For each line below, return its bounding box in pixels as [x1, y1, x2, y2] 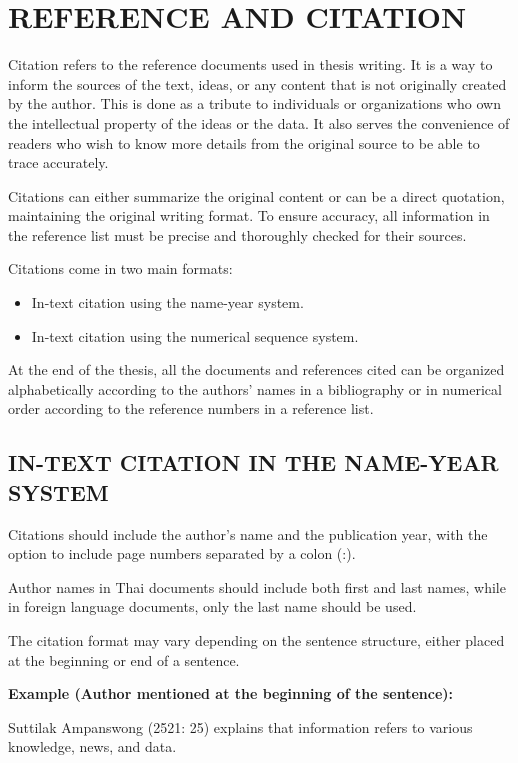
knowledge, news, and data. [8, 736, 177, 757]
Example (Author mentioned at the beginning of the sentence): [8, 683, 454, 704]
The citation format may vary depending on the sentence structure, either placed [8, 630, 505, 650]
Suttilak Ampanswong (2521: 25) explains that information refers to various [8, 716, 473, 737]
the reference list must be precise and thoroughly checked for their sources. [8, 224, 467, 245]
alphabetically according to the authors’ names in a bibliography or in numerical [8, 378, 502, 399]
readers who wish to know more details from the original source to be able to [8, 132, 480, 153]
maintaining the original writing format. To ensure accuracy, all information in [8, 205, 490, 226]
